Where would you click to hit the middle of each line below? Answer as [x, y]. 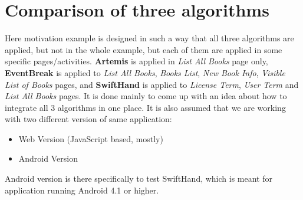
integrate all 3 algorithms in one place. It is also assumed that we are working [145, 107]
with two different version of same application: [88, 119]
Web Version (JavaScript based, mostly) [91, 138]
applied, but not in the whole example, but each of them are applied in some [144, 49]
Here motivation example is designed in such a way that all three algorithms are [149, 38]
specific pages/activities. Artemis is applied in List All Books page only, [136, 61]
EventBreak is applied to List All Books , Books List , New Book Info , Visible [145, 72]
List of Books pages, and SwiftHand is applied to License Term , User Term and [152, 84]
